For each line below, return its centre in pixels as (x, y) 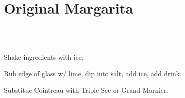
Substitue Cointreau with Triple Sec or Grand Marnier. (86, 90)
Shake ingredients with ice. (44, 57)
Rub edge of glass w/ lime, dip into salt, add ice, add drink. (93, 73)
